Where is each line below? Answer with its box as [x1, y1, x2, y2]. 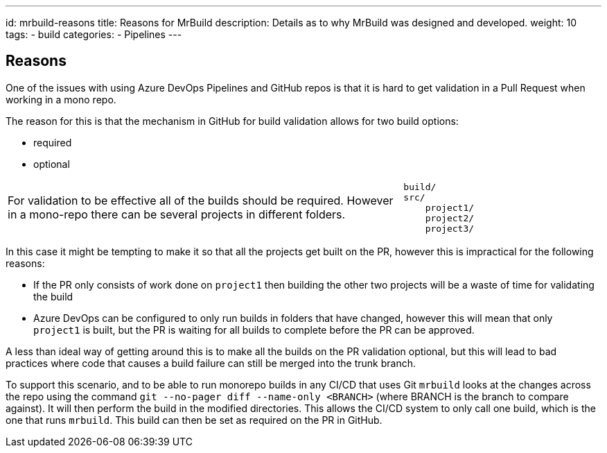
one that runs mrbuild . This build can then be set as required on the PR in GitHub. [6, 413, 382, 426]
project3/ [425, 223, 475, 234]
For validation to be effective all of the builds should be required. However [8, 194, 394, 208]
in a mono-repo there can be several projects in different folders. [8, 207, 346, 222]
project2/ [425, 212, 475, 223]
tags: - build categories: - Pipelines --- [6, 28, 182, 40]
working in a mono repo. [6, 93, 116, 105]
